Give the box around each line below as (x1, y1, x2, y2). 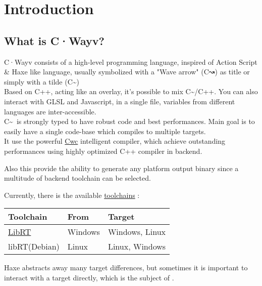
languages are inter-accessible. (4, 106, 96, 116)
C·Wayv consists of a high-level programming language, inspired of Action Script (4, 56, 257, 67)
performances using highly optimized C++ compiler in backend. (4, 145, 202, 156)
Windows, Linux (108, 226, 166, 238)
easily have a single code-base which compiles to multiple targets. (4, 126, 206, 136)
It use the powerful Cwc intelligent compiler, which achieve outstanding (4, 136, 226, 146)
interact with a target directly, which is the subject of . (4, 272, 174, 282)
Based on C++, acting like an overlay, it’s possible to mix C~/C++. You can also (4, 86, 258, 97)
